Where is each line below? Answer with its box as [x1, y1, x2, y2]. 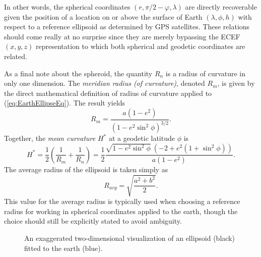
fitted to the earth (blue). [24, 242, 103, 253]
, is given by [217, 78, 255, 88]
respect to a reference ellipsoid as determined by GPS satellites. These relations [4, 21, 250, 32]
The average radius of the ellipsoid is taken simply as [4, 164, 168, 175]
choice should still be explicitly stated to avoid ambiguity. [4, 216, 182, 226]
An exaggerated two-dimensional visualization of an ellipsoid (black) [24, 232, 235, 243]
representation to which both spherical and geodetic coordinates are [36, 41, 245, 52]
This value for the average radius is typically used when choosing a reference [4, 196, 240, 207]
